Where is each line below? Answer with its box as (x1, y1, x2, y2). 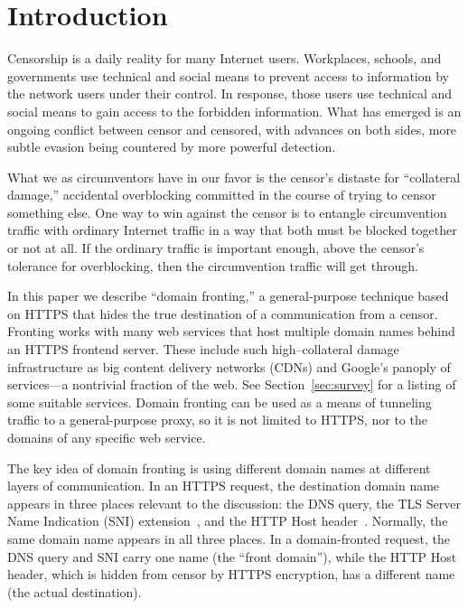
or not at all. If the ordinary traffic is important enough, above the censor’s (7, 239, 425, 257)
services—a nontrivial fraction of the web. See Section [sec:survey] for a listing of (7, 375, 456, 394)
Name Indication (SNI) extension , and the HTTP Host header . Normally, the (7, 511, 448, 530)
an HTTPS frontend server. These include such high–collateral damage (7, 340, 399, 359)
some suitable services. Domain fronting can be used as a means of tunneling (7, 392, 432, 411)
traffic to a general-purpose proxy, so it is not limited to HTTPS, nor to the (7, 410, 427, 429)
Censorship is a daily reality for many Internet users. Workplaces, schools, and (7, 49, 442, 68)
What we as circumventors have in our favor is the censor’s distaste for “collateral (7, 167, 461, 186)
